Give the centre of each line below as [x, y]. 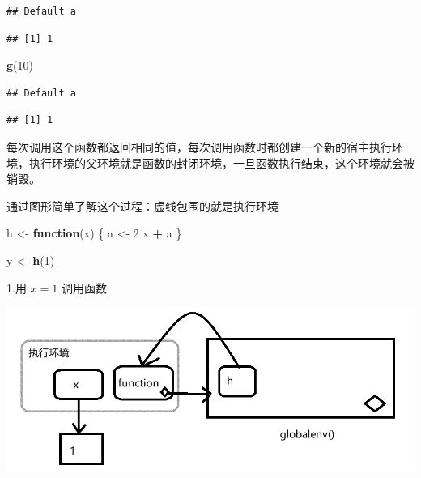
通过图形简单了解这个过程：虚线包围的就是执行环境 [142, 205]
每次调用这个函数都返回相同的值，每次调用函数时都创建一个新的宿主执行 [199, 146]
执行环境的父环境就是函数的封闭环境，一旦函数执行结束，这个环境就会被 [221, 162]
